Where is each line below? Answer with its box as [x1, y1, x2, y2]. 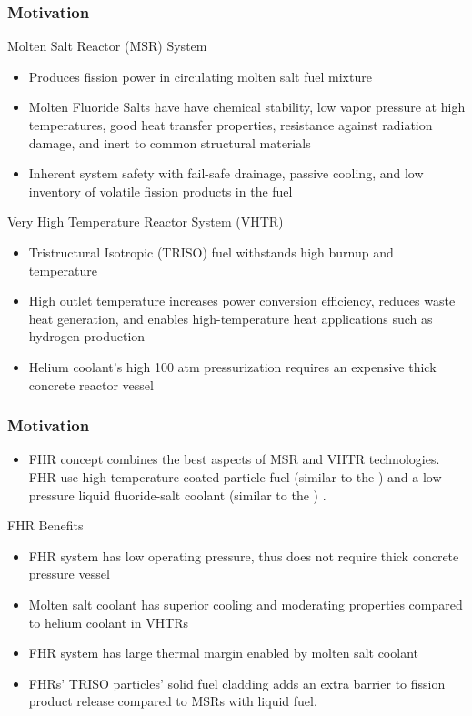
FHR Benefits [7, 516, 84, 535]
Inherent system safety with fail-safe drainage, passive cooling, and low [28, 164, 424, 183]
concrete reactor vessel [28, 375, 154, 394]
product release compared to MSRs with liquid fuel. [28, 691, 317, 711]
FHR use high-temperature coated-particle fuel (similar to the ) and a [28, 467, 419, 486]
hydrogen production [28, 327, 146, 346]
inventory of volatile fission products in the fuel [28, 181, 293, 200]
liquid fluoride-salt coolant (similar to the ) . [78, 485, 326, 504]
